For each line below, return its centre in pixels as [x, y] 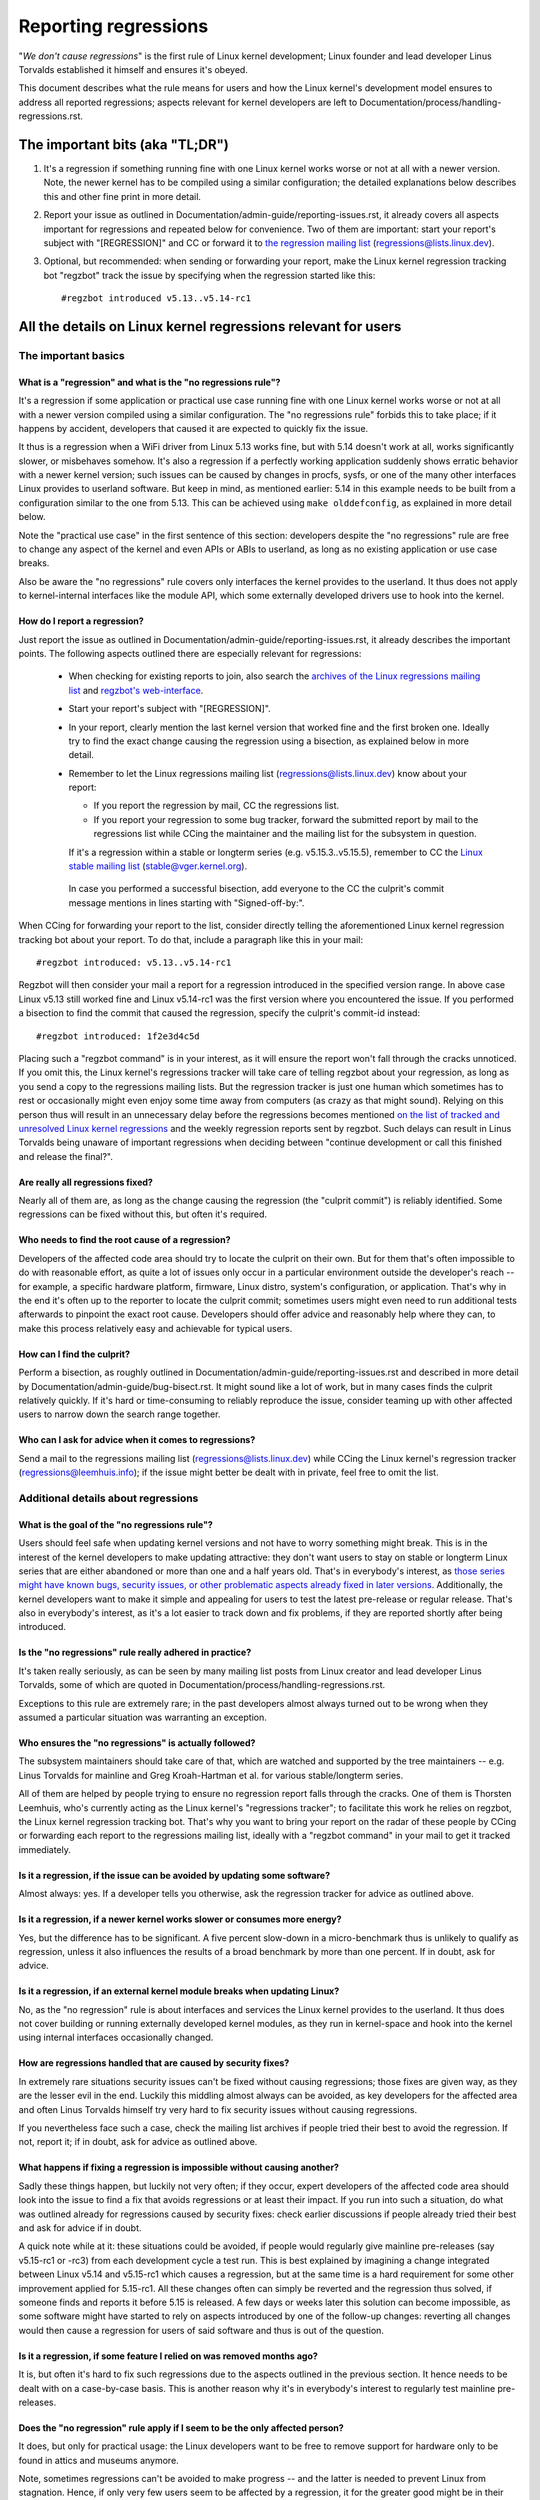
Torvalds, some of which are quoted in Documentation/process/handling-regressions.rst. [202, 1685]
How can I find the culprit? [74, 1354]
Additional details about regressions [108, 1498]
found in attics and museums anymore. [98, 2460]
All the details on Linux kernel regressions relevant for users [210, 326]
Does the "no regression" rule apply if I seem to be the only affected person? [181, 2427]
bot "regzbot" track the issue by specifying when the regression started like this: [209, 275]
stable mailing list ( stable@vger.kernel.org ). [158, 866]
